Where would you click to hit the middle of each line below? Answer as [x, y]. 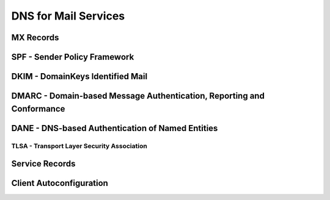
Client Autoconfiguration [60, 183]
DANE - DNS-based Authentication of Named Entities [115, 128]
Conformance [38, 109]
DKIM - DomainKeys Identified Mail [79, 77]
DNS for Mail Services [68, 16]
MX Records [35, 37]
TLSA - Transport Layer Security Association [79, 146]
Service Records [43, 164]
